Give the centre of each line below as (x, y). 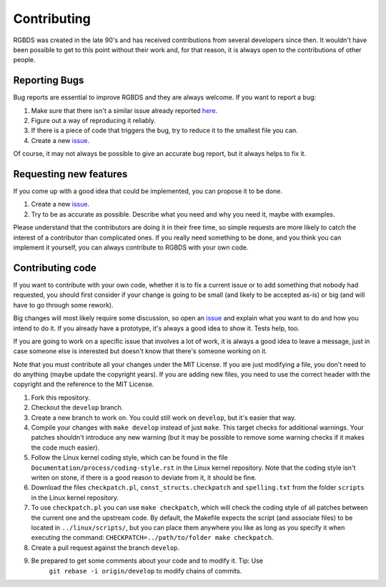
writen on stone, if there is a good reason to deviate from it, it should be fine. (144, 477)
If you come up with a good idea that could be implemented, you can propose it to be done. (148, 191)
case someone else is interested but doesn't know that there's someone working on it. (140, 351)
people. (24, 60)
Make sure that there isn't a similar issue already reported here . (124, 110)
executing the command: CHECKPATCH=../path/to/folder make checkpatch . (152, 538)
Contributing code (55, 268)
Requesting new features (70, 174)
